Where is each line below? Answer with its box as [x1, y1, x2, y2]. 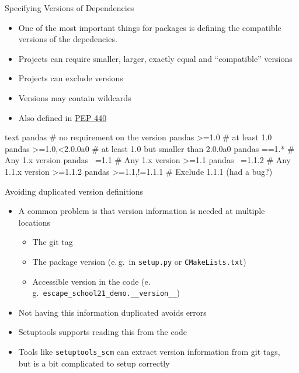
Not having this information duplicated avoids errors [18, 306, 207, 318]
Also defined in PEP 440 [18, 111, 107, 123]
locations [18, 216, 50, 228]
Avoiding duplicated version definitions [5, 185, 144, 197]
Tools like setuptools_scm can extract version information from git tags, [18, 346, 280, 357]
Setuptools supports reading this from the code [18, 326, 187, 338]
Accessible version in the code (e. [32, 275, 151, 287]
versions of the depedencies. [18, 33, 117, 45]
